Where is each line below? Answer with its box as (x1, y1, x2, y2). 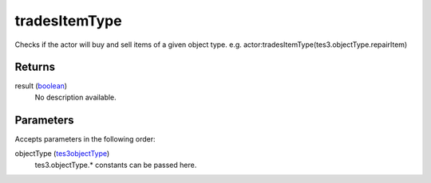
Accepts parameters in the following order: (14, 134, 156, 143)
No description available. (34, 92, 117, 102)
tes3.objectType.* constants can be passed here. (34, 160, 197, 169)
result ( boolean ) (14, 81, 68, 91)
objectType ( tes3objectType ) (14, 149, 110, 158)
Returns (14, 60, 56, 74)
